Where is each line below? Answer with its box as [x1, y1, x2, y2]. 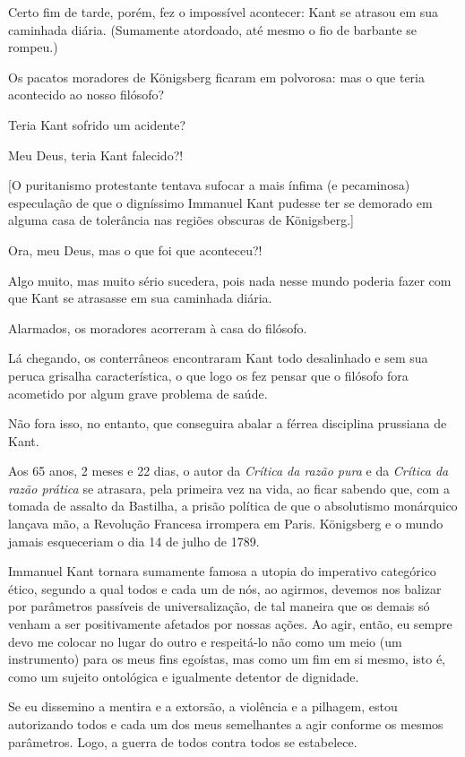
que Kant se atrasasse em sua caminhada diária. [8, 288, 272, 307]
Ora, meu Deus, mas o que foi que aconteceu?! [8, 240, 263, 259]
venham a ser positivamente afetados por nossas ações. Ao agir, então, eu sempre [8, 615, 452, 633]
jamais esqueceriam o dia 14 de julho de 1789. [8, 531, 260, 550]
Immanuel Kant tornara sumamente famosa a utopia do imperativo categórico [8, 562, 436, 581]
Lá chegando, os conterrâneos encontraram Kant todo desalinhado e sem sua [8, 348, 428, 367]
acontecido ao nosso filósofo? [8, 85, 165, 104]
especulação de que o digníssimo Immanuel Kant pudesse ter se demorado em [8, 193, 433, 211]
